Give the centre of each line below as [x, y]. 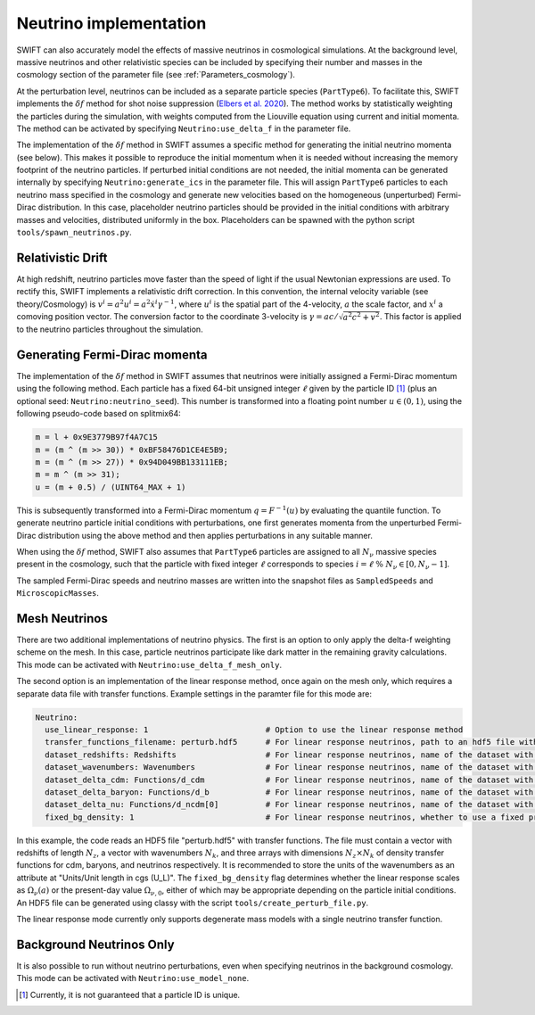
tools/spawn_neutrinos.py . [74, 233]
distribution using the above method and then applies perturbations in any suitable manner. [206, 535]
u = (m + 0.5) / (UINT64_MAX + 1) [111, 487]
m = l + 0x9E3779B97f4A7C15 [96, 437]
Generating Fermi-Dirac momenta [112, 355]
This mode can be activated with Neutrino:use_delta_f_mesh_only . [149, 664]
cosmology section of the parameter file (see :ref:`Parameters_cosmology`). [156, 75]
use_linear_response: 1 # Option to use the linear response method [254, 730]
